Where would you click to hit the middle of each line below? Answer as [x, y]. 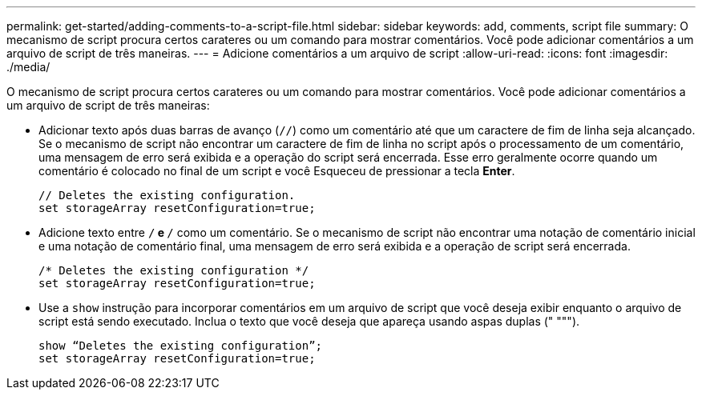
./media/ [28, 67]
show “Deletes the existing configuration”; [181, 346]
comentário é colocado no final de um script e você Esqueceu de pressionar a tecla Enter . [277, 171]
